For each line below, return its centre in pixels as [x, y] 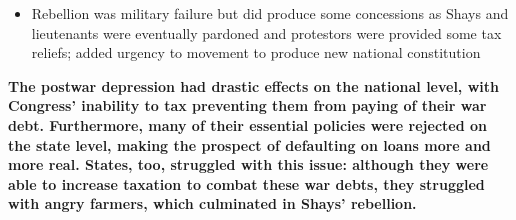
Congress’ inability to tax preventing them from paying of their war [247, 105]
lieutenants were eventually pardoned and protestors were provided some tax [266, 32]
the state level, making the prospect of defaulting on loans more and [249, 144]
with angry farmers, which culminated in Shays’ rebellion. [212, 203]
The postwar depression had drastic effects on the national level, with [254, 85]
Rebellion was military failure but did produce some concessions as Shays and [270, 13]
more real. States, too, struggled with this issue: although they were [248, 164]
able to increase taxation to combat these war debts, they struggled [246, 183]
